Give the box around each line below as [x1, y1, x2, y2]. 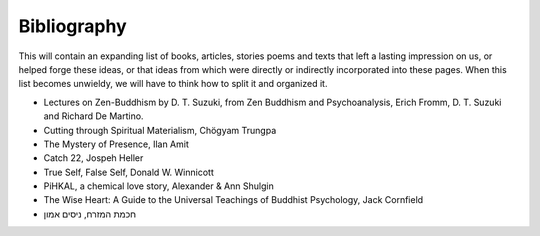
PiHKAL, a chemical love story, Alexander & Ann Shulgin [43, 180, 274, 192]
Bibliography [18, 15, 127, 37]
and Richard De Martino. [43, 110, 144, 122]
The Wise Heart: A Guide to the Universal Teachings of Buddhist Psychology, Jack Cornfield [43, 194, 424, 206]
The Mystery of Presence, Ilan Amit [43, 138, 190, 150]
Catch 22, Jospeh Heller [43, 152, 144, 164]
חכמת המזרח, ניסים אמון [43, 208, 137, 220]
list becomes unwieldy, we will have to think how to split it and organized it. [18, 78, 328, 90]
